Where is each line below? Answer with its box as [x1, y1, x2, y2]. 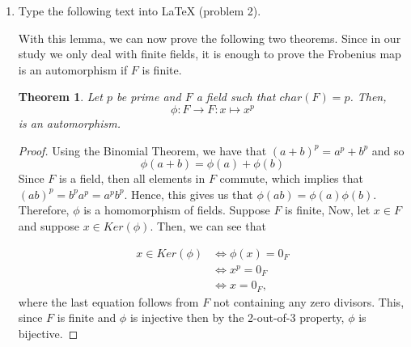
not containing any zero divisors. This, [213, 293, 405, 310]
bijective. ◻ [18, 324, 78, 341]
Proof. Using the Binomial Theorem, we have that [18, 142, 267, 159]
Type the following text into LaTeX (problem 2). [18, 2, 261, 19]
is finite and [57, 309, 117, 326]
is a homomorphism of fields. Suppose [83, 201, 270, 218]
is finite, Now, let [285, 201, 371, 218]
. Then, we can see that [150, 218, 266, 235]
